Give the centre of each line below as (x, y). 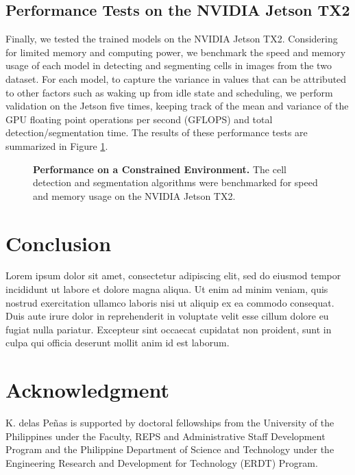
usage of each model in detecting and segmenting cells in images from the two (169, 65)
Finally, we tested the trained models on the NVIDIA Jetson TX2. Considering (172, 39)
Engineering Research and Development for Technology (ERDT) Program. (162, 462)
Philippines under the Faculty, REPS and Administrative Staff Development (166, 436)
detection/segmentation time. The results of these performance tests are (157, 132)
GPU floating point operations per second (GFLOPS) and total (139, 119)
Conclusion (59, 243)
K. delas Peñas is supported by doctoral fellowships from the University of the (170, 423)
